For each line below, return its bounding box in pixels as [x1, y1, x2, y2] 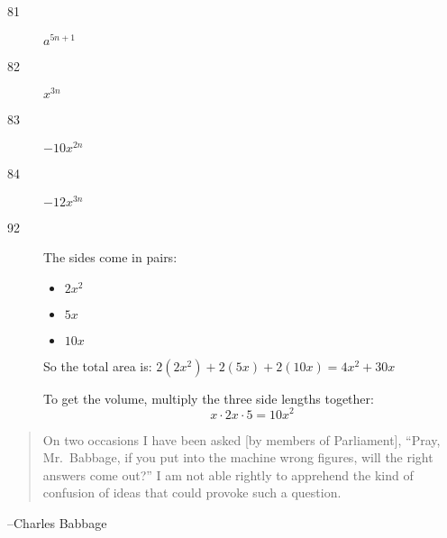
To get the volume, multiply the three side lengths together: [43, 388, 374, 407]
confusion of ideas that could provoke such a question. [42, 483, 342, 502]
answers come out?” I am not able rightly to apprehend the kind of [42, 465, 414, 484]
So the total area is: [43, 356, 152, 375]
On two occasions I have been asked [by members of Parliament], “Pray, [42, 430, 441, 449]
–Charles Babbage [7, 513, 107, 532]
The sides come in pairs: [43, 248, 178, 267]
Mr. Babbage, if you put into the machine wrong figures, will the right [42, 448, 433, 467]
